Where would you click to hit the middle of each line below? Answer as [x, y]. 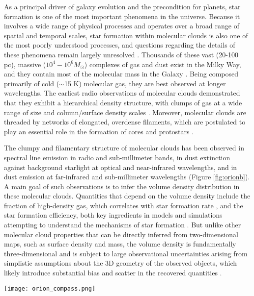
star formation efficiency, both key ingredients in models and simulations [113, 215]
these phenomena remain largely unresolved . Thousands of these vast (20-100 [121, 54]
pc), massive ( [25, 64]
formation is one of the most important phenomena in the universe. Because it [122, 16]
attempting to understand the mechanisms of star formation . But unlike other [123, 225]
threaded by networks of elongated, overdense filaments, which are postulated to [125, 122]
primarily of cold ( [32, 83]
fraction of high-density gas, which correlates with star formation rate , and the [124, 205]
